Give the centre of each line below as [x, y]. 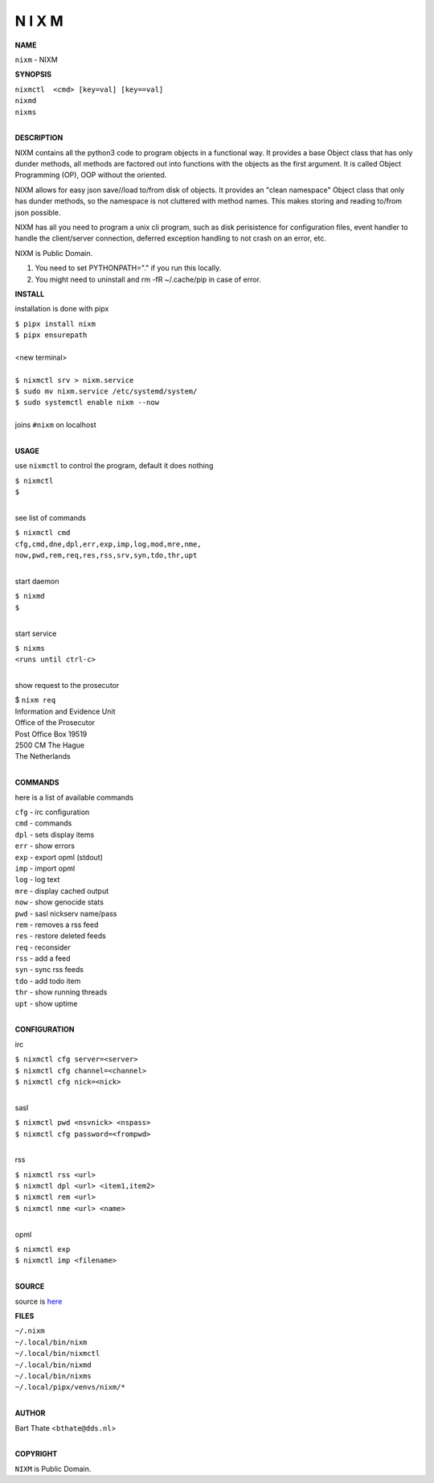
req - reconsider [43, 947]
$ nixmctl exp [43, 1250]
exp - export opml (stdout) [59, 857]
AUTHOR [30, 1413]
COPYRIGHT [36, 1454]
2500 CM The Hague [49, 745]
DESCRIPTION [39, 138]
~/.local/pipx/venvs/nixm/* [70, 1387]
